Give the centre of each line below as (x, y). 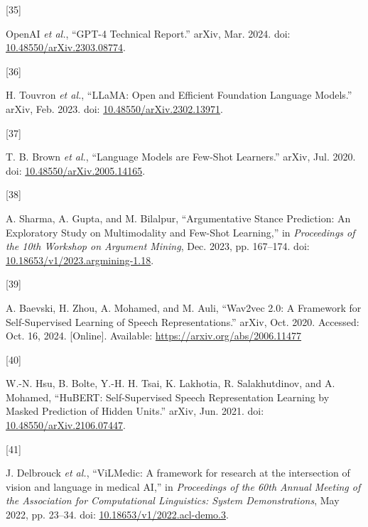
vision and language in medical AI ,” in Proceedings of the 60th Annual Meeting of (183, 486)
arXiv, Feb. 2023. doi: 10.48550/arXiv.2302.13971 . (115, 108)
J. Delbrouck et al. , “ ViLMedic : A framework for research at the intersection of (178, 473)
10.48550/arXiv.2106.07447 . (66, 425)
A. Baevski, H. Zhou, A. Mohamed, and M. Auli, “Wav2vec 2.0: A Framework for (184, 307)
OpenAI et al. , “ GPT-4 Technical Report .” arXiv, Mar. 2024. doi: (148, 33)
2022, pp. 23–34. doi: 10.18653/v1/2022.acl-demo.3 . (117, 515)
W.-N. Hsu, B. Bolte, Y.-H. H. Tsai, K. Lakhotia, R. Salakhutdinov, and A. (171, 383)
